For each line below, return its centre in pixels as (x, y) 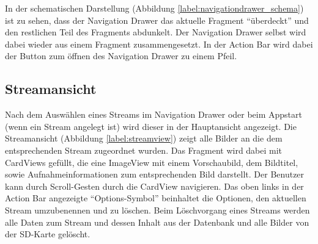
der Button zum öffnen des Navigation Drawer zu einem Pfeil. (121, 56)
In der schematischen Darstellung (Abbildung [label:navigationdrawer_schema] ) (154, 8)
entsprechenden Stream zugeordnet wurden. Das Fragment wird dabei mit (144, 150)
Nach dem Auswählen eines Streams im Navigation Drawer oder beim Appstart (153, 114)
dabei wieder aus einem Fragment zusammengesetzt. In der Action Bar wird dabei (159, 44)
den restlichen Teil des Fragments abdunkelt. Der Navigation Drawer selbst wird (156, 32)
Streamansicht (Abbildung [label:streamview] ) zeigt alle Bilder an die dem (144, 138)
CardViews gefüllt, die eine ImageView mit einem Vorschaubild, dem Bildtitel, (152, 162)
